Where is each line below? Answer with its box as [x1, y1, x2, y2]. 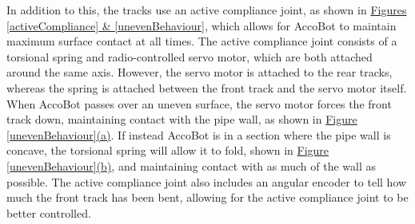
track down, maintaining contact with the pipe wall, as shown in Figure [6, 111, 357, 128]
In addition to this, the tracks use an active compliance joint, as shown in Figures [6, 2, 407, 18]
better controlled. [6, 204, 91, 221]
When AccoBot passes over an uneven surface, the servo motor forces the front [6, 95, 392, 112]
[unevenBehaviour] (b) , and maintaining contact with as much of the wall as [6, 157, 377, 174]
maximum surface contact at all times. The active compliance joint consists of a [6, 33, 397, 49]
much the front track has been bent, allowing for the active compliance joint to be [6, 189, 409, 206]
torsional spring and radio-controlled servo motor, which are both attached [6, 48, 373, 65]
